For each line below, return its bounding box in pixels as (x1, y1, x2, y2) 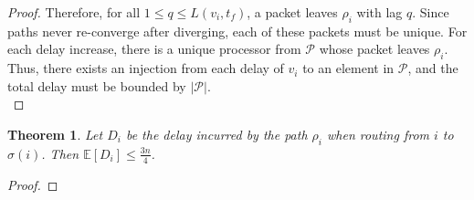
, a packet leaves (247, 3, 338, 21)
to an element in (302, 58, 395, 78)
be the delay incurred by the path (125, 124, 308, 143)
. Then (41, 143, 79, 163)
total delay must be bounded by (7, 76, 186, 95)
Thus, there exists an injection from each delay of (7, 58, 284, 78)
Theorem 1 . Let (7, 124, 103, 143)
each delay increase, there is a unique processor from (7, 39, 301, 58)
